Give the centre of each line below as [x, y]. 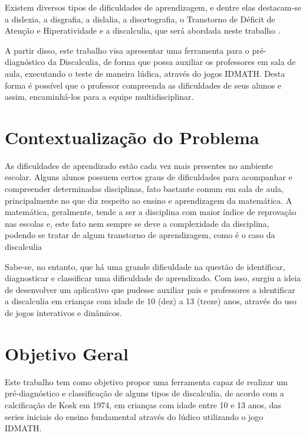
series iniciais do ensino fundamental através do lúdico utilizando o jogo [134, 416]
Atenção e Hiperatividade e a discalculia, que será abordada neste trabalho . [143, 30]
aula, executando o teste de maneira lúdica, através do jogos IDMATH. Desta [145, 73]
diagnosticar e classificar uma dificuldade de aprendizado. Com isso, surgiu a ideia [153, 278]
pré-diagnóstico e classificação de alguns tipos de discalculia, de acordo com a [144, 393]
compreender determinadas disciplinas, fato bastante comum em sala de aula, [144, 189]
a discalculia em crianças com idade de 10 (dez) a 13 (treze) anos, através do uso [151, 301]
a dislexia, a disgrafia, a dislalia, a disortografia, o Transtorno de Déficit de [140, 19]
